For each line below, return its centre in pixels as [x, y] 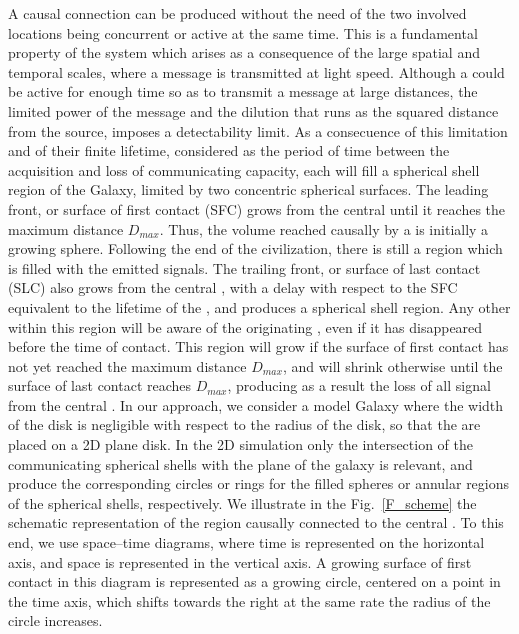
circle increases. [55, 620]
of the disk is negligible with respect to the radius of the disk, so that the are [244, 424]
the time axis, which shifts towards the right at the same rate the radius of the [249, 600]
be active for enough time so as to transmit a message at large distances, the [243, 91]
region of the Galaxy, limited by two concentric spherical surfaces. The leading [248, 189]
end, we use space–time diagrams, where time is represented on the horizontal [246, 542]
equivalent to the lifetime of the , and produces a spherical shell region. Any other [259, 306]
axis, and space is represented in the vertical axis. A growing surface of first [240, 561]
